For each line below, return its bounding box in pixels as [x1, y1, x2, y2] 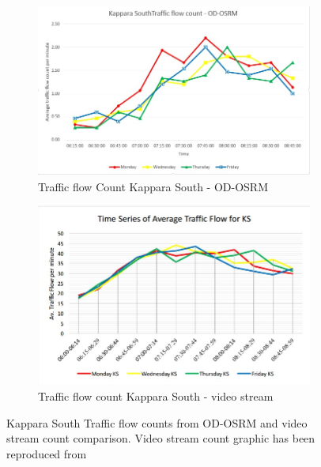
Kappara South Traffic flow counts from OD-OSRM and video [6, 414, 308, 431]
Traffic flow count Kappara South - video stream [38, 388, 274, 405]
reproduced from [6, 445, 87, 461]
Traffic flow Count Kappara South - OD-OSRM [38, 178, 268, 194]
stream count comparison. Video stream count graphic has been [6, 430, 315, 446]
